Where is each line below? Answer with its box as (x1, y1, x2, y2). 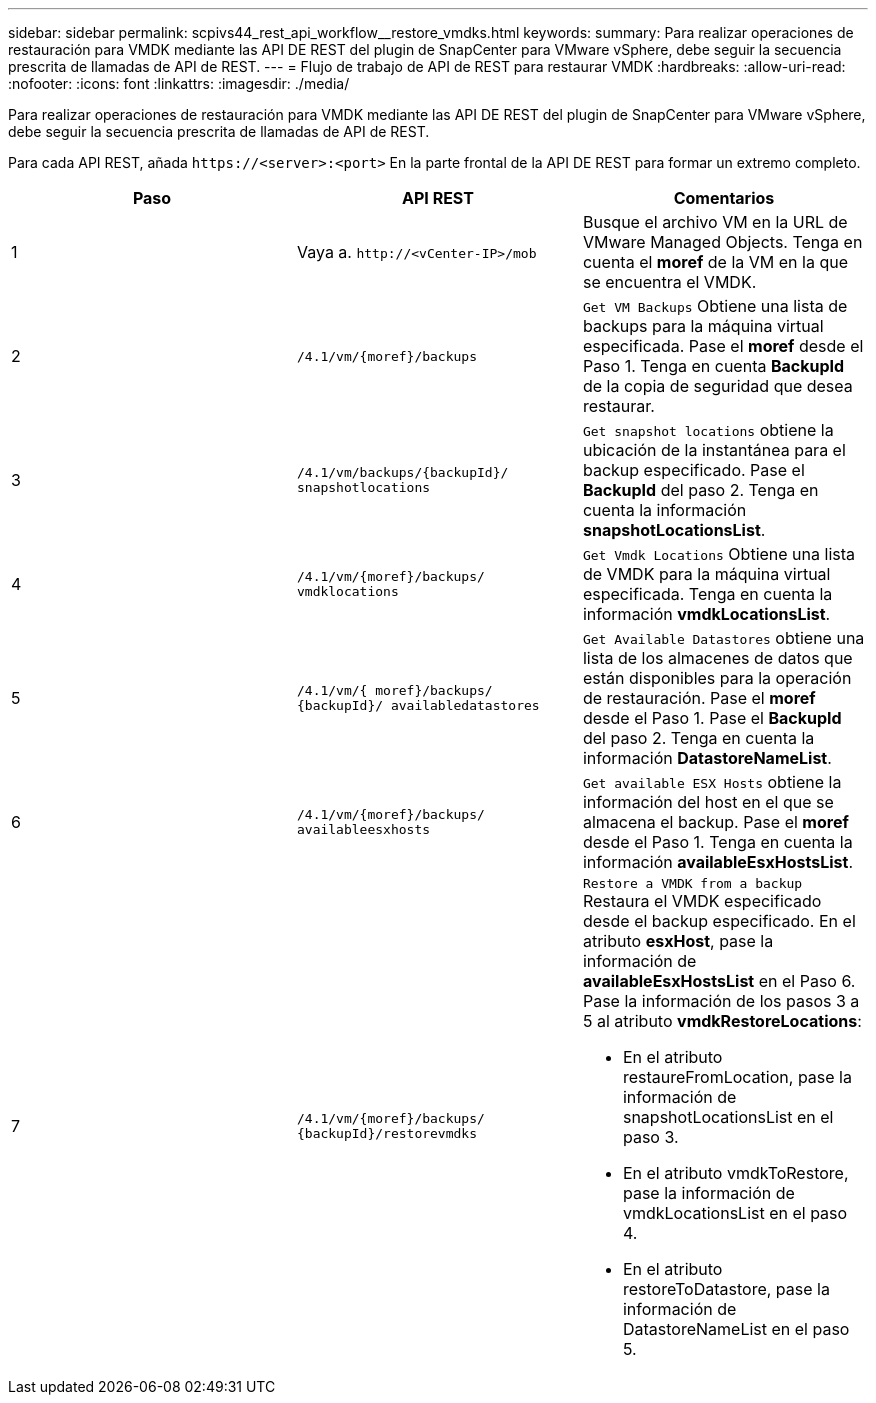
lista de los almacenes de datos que (582, 648, 853, 668)
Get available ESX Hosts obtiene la (582, 772, 842, 792)
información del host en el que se (582, 792, 834, 812)
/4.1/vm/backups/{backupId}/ (296, 465, 509, 480)
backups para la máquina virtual (582, 316, 824, 336)
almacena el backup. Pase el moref (582, 812, 849, 832)
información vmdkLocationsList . (582, 604, 831, 624)
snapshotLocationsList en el (622, 1107, 834, 1127)
